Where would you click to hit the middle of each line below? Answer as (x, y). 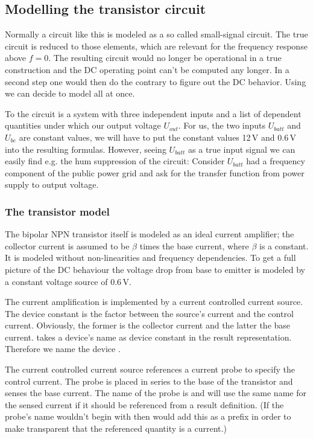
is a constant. (284, 245)
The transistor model (57, 211)
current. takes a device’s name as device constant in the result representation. (148, 337)
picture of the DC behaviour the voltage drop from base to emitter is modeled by (155, 269)
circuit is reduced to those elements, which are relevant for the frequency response (156, 46)
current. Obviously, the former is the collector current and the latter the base (148, 325)
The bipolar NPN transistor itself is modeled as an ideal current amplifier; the (150, 234)
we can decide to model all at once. (70, 93)
